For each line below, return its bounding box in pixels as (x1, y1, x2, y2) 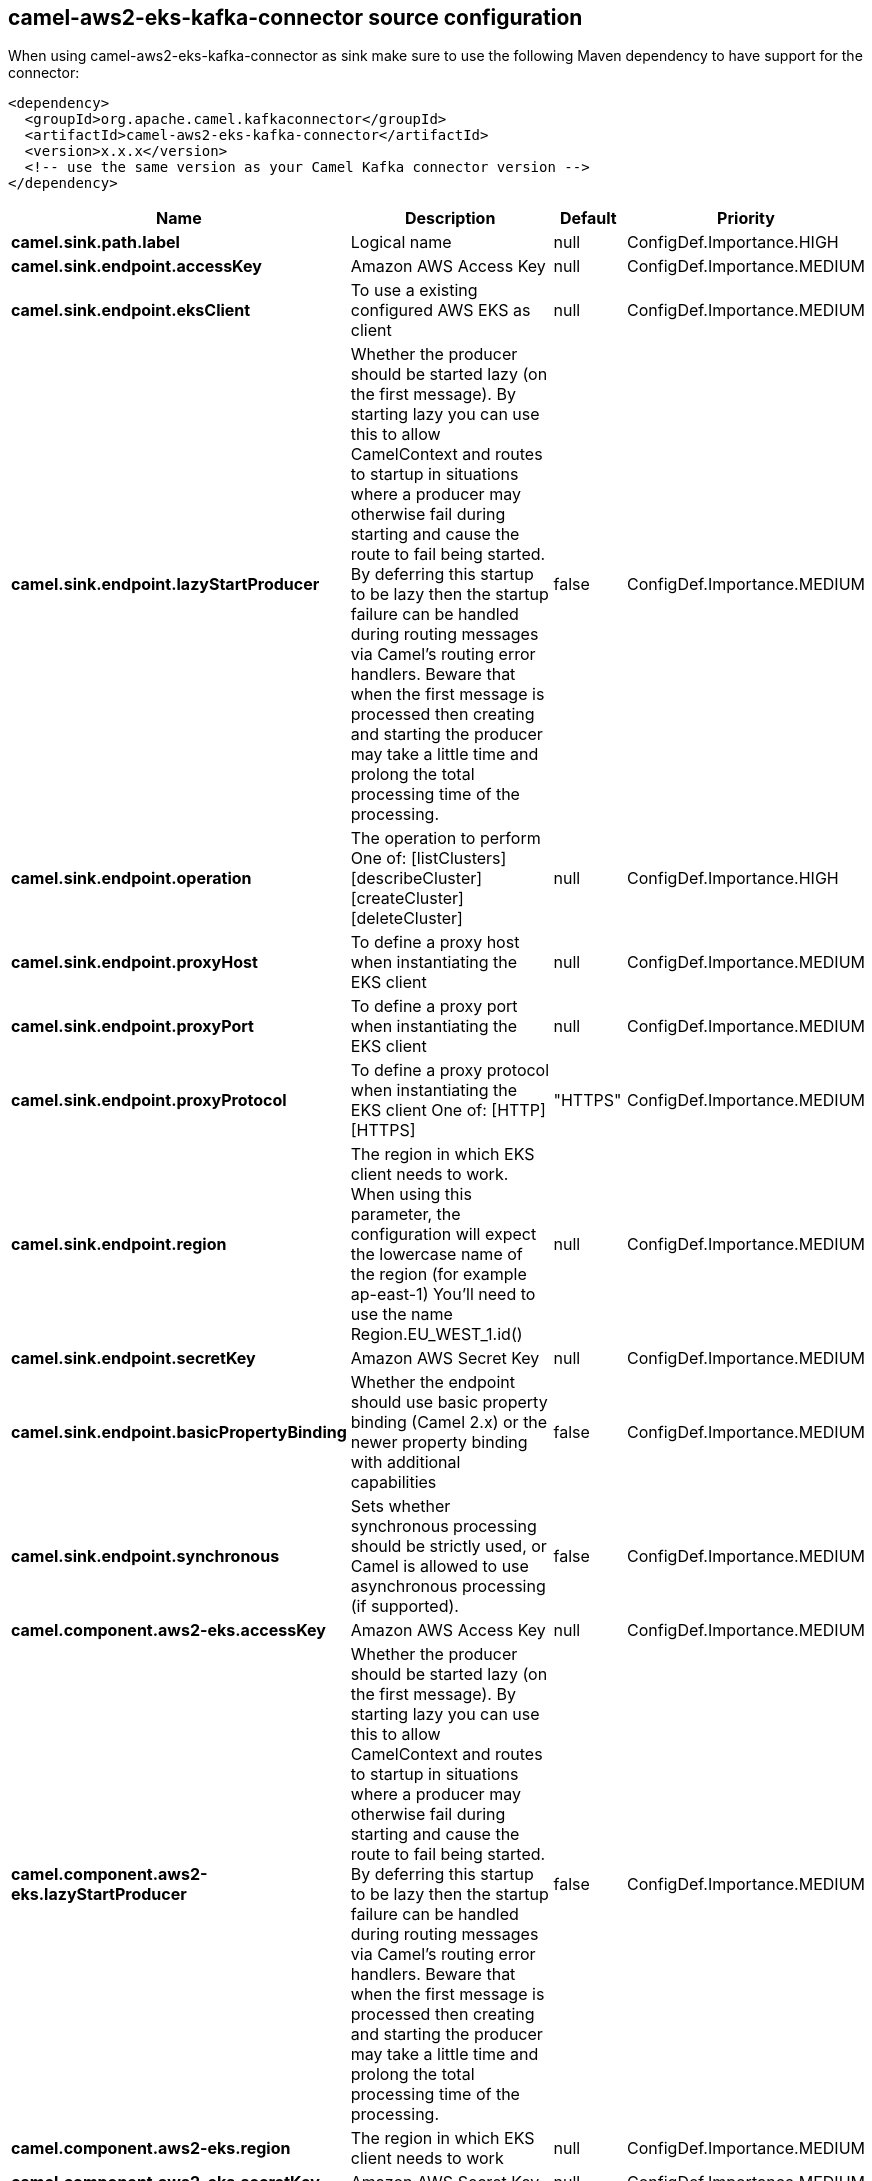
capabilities (350, 1472, 437, 1493)
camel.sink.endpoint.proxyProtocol (11, 1090, 287, 1111)
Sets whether (350, 1496, 451, 1517)
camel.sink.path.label (11, 232, 180, 253)
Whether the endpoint (350, 1372, 515, 1393)
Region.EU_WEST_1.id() (350, 1324, 523, 1345)
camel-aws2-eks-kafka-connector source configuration (8, 5, 583, 30)
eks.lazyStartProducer (11, 1884, 187, 1905)
